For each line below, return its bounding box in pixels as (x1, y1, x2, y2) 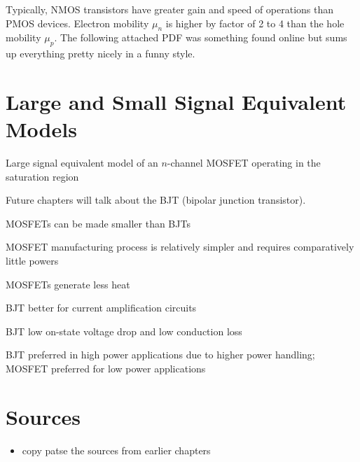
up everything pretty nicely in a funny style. (6, 46, 195, 61)
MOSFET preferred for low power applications (6, 361, 206, 376)
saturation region (6, 169, 79, 183)
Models (6, 115, 77, 143)
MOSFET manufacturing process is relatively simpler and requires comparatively (6, 239, 354, 254)
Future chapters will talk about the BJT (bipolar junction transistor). (6, 192, 306, 207)
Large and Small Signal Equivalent (6, 87, 347, 115)
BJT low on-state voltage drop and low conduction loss (6, 323, 242, 338)
